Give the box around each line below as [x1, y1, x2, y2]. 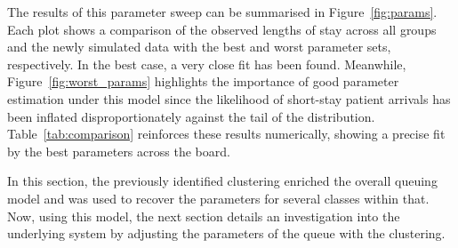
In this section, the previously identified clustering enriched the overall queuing [7, 172, 438, 190]
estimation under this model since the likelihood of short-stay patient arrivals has [7, 89, 451, 108]
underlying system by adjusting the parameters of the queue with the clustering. [7, 224, 446, 243]
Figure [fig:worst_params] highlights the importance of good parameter [7, 72, 399, 91]
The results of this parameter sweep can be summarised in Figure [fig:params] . [7, 3, 438, 20]
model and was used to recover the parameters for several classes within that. [7, 188, 430, 207]
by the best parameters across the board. [7, 141, 230, 160]
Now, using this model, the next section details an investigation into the [7, 206, 400, 225]
